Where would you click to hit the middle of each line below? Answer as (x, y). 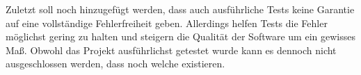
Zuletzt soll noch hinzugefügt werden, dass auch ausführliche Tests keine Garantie (180, 9)
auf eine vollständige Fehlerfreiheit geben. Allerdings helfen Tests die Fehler (167, 23)
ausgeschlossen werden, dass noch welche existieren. (115, 64)
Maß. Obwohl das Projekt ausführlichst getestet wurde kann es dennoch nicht (171, 50)
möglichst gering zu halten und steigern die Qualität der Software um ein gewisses (180, 36)
